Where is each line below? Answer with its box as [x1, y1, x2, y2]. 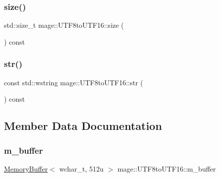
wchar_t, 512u [59, 163, 104, 174]
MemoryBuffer [4, 163, 48, 174]
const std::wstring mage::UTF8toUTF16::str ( [4, 77, 143, 87]
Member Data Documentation [4, 118, 162, 133]
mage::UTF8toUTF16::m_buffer [117, 163, 216, 174]
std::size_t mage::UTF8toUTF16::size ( [4, 20, 124, 30]
